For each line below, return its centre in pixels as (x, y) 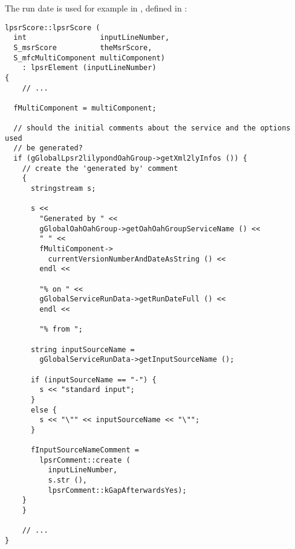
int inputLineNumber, (92, 38)
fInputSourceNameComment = (85, 450)
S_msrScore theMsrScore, (83, 47)
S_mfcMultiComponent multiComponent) (89, 58)
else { (44, 410)
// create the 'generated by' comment (100, 168)
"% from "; (61, 329)
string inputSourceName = (83, 349)
